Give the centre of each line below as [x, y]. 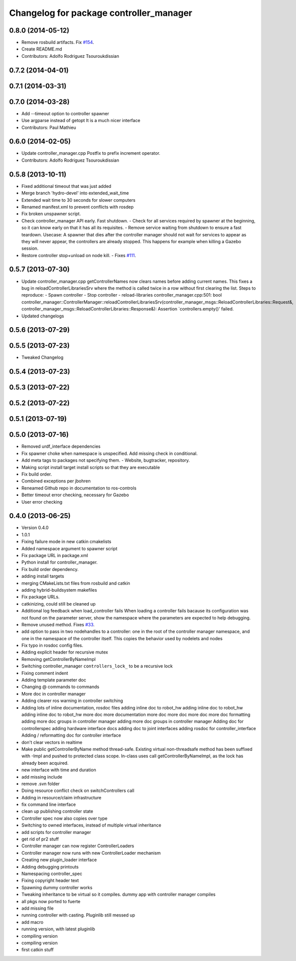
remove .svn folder [41, 784]
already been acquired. [45, 763]
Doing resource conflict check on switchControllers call [78, 790]
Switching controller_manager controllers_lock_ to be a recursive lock [97, 666]
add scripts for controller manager [56, 832]
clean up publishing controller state [57, 811]
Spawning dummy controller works [57, 887]
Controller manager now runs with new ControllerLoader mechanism [91, 853]
